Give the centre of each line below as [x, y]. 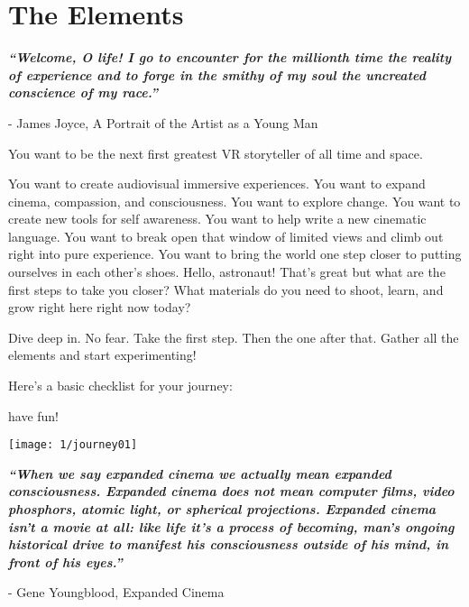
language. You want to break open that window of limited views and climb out [226, 236]
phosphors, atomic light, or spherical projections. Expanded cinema [222, 509]
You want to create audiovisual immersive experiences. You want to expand [217, 184]
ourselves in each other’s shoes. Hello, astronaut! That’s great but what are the [227, 272]
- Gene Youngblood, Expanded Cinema [116, 592]
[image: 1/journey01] [73, 445]
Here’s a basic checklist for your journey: [120, 386]
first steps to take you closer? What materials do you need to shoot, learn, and [226, 289]
